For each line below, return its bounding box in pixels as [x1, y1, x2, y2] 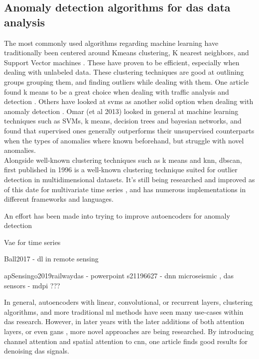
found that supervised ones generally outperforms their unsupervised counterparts [4, 125, 255, 135]
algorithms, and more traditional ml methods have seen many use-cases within [4, 306, 244, 317]
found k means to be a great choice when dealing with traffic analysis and [4, 86, 229, 97]
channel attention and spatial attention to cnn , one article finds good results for [4, 336, 248, 346]
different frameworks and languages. [4, 194, 114, 204]
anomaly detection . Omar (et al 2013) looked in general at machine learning [4, 106, 239, 116]
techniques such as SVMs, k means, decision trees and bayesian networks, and [4, 116, 242, 126]
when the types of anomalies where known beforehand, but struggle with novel [4, 135, 244, 145]
